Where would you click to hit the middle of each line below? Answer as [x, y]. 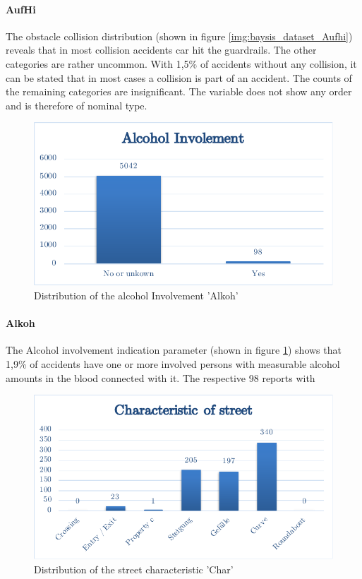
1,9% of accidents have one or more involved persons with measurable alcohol [173, 364]
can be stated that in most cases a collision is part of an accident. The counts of [179, 77]
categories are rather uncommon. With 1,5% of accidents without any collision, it [181, 63]
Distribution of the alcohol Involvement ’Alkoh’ [136, 296]
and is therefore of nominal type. [77, 105]
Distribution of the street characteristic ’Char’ [134, 569]
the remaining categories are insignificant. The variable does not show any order [179, 91]
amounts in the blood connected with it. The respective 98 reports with [161, 377]
